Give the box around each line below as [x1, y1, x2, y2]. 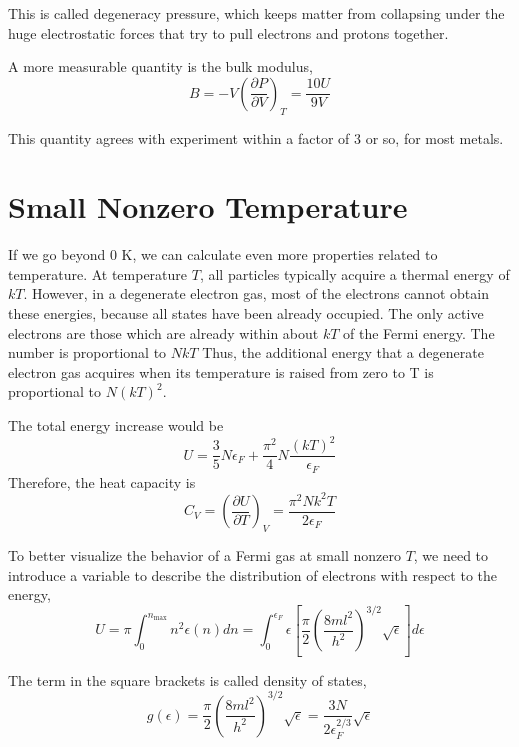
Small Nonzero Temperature [8, 186, 408, 227]
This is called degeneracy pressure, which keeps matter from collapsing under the [8, 3, 505, 23]
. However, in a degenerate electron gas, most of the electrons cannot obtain [23, 283, 489, 304]
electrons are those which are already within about [8, 322, 319, 343]
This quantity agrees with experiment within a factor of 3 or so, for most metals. [8, 127, 504, 148]
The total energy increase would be [8, 415, 224, 436]
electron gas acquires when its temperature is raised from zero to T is [8, 361, 434, 382]
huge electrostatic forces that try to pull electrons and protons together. [8, 22, 449, 43]
